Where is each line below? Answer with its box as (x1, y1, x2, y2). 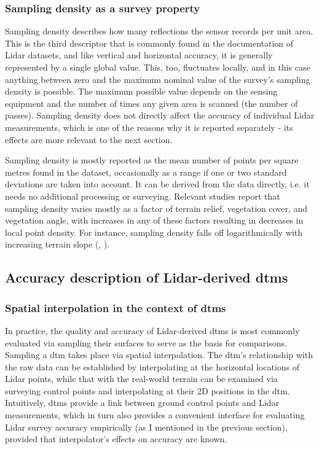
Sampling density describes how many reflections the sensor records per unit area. (5, 25, 313, 37)
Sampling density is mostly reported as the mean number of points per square (5, 154, 299, 166)
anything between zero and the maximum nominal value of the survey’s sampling (5, 72, 310, 85)
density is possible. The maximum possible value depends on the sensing (5, 85, 278, 98)
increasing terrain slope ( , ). (5, 238, 110, 251)
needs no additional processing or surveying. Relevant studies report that (5, 189, 280, 202)
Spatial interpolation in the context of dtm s (5, 300, 226, 315)
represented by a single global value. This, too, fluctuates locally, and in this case (5, 61, 310, 73)
